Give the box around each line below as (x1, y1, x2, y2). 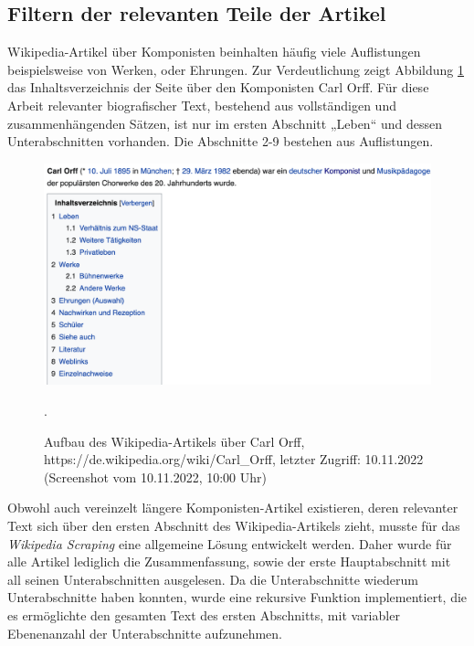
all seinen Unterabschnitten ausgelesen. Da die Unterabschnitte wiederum (7, 569, 418, 588)
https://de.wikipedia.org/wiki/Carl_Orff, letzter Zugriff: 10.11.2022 (44, 450, 424, 469)
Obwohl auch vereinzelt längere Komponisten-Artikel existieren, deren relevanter (7, 498, 458, 517)
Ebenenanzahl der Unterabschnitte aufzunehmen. (7, 623, 282, 642)
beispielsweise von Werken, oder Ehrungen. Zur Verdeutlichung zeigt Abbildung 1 (7, 59, 465, 79)
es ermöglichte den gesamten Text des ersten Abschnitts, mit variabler (7, 605, 400, 624)
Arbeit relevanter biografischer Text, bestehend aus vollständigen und (7, 95, 396, 114)
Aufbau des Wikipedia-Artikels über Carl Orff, (44, 431, 305, 450)
